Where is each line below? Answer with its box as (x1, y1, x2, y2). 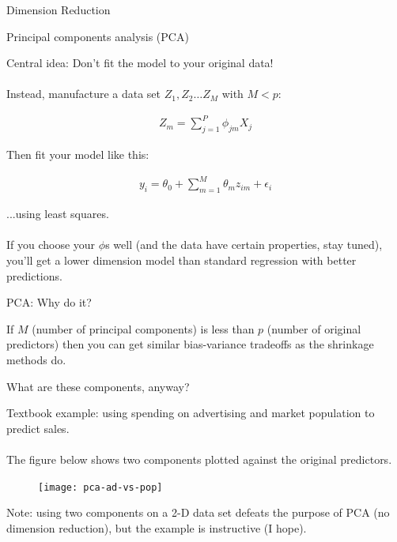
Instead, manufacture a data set (6, 85, 161, 102)
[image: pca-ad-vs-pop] (38, 481, 163, 493)
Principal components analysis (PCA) (6, 28, 189, 44)
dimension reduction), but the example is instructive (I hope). (6, 519, 307, 536)
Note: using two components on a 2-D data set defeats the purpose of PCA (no (6, 504, 390, 521)
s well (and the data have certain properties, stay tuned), (105, 236, 383, 253)
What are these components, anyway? (6, 378, 190, 394)
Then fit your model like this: (6, 146, 149, 163)
